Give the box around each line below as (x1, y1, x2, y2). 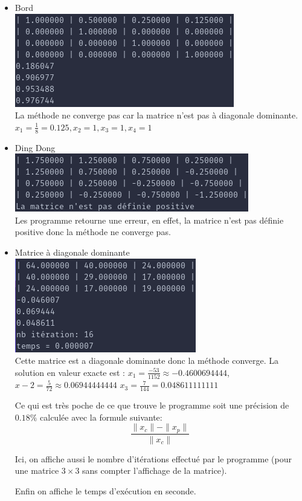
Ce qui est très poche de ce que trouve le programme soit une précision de (14, 398, 289, 411)
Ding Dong (14, 141, 56, 154)
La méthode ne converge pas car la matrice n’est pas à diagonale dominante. (14, 109, 298, 121)
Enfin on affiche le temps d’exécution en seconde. (14, 484, 196, 497)
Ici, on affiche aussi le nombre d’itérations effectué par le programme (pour (14, 452, 292, 465)
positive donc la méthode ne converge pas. (14, 225, 171, 238)
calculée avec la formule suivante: (40, 410, 162, 423)
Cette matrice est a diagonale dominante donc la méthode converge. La (14, 354, 279, 367)
